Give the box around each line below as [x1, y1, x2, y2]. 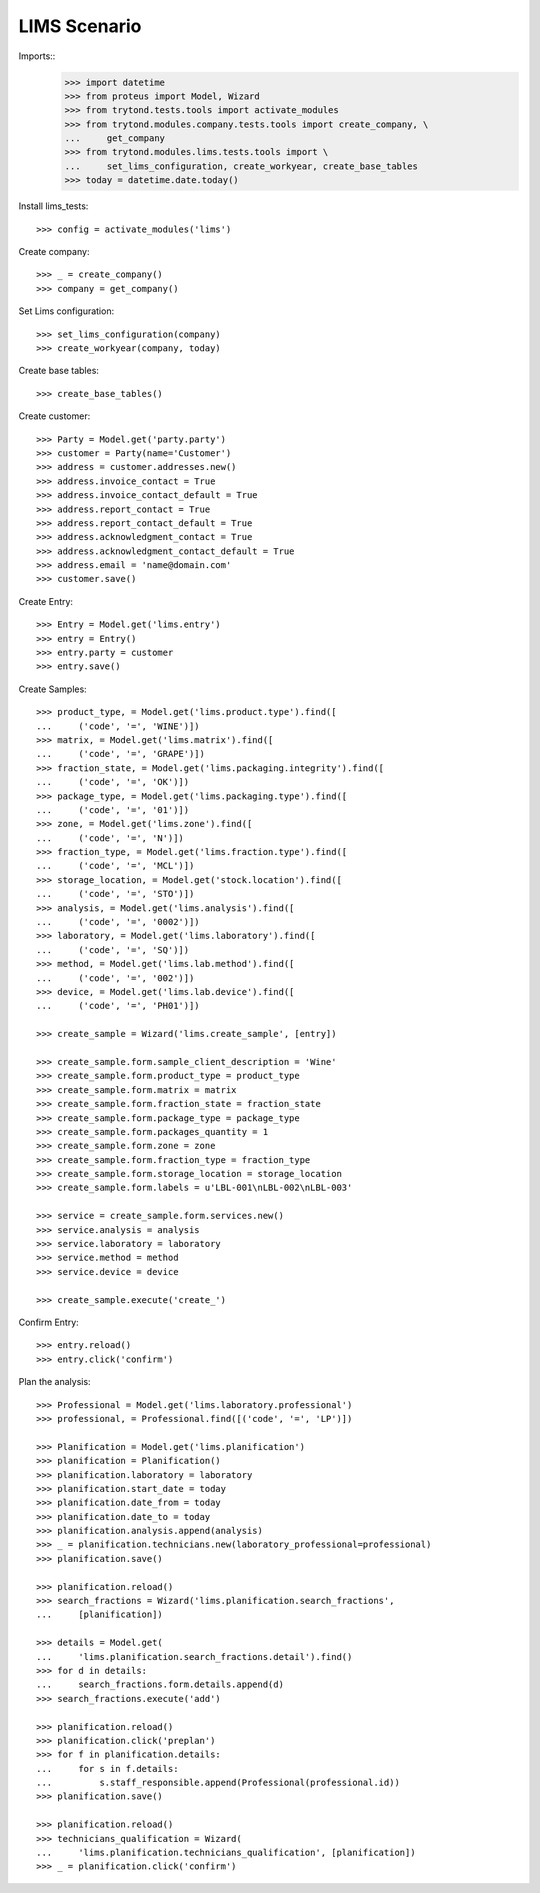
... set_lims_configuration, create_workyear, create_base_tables [64, 160, 419, 172]
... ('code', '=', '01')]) [36, 804, 190, 815]
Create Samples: [18, 683, 87, 695]
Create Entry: [18, 595, 74, 607]
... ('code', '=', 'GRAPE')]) [36, 748, 205, 760]
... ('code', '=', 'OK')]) [36, 776, 190, 788]
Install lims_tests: [18, 200, 89, 212]
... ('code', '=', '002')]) [36, 972, 195, 984]
